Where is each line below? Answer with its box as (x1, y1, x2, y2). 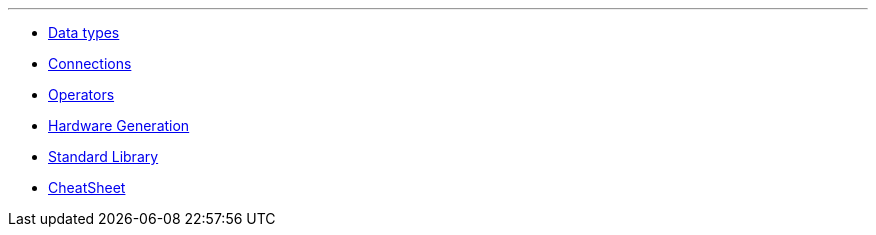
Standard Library (48, 148, 159, 165)
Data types (48, 24, 120, 41)
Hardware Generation (48, 117, 190, 134)
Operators (48, 86, 115, 103)
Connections (48, 55, 132, 72)
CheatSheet (48, 179, 126, 196)
